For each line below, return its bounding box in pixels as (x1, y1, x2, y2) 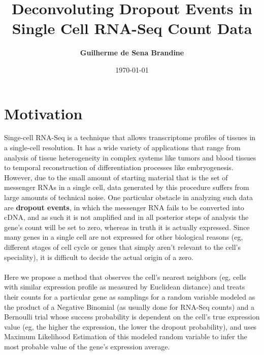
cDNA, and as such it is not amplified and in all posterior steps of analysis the (4, 212, 249, 222)
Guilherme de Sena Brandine (80, 47, 184, 58)
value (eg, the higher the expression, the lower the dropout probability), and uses (4, 321, 257, 332)
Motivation (4, 103, 83, 123)
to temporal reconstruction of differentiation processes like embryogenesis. (4, 162, 234, 173)
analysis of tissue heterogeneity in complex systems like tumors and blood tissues (4, 152, 256, 163)
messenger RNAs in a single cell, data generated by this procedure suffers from (4, 182, 249, 192)
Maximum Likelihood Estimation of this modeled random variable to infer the (4, 331, 247, 342)
